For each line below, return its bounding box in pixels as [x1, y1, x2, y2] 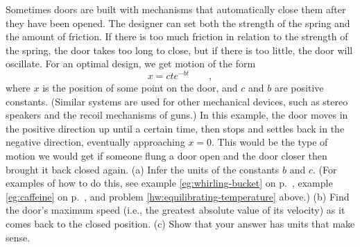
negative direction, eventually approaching [6, 135, 185, 149]
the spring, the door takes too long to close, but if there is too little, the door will [6, 42, 353, 57]
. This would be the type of [212, 135, 328, 149]
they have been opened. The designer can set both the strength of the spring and [6, 15, 350, 30]
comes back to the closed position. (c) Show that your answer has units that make [6, 216, 355, 230]
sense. [6, 230, 31, 244]
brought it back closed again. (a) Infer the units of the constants [6, 162, 280, 176]
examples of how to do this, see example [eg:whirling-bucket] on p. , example [6, 176, 333, 190]
